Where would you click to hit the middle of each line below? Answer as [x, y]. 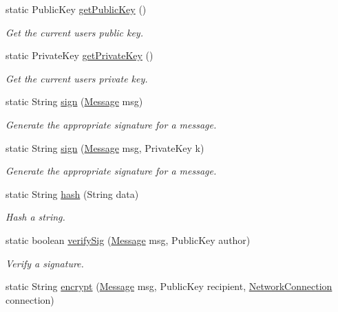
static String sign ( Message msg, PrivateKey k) [105, 147]
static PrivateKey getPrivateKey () [80, 55]
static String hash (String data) [72, 193]
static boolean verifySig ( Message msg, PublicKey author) [128, 239]
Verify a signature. [45, 263]
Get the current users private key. [77, 78]
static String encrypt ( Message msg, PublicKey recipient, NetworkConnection [169, 286]
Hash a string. [35, 217]
